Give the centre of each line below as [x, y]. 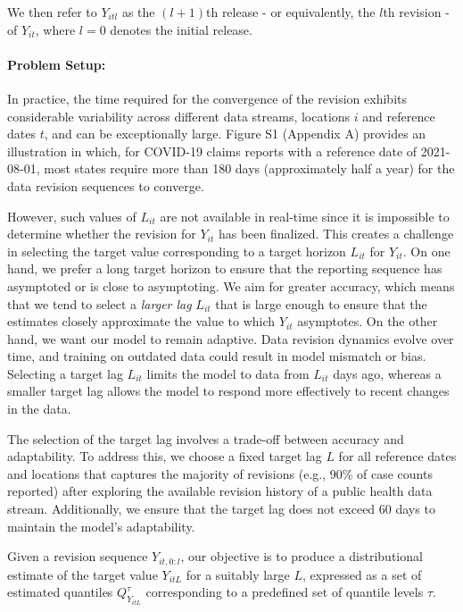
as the [138, 12]
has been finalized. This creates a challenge [336, 234]
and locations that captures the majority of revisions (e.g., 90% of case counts [220, 473]
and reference [399, 116]
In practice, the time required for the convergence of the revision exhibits [207, 98]
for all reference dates [397, 456]
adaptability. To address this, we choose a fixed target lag [165, 456]
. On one [426, 251]
